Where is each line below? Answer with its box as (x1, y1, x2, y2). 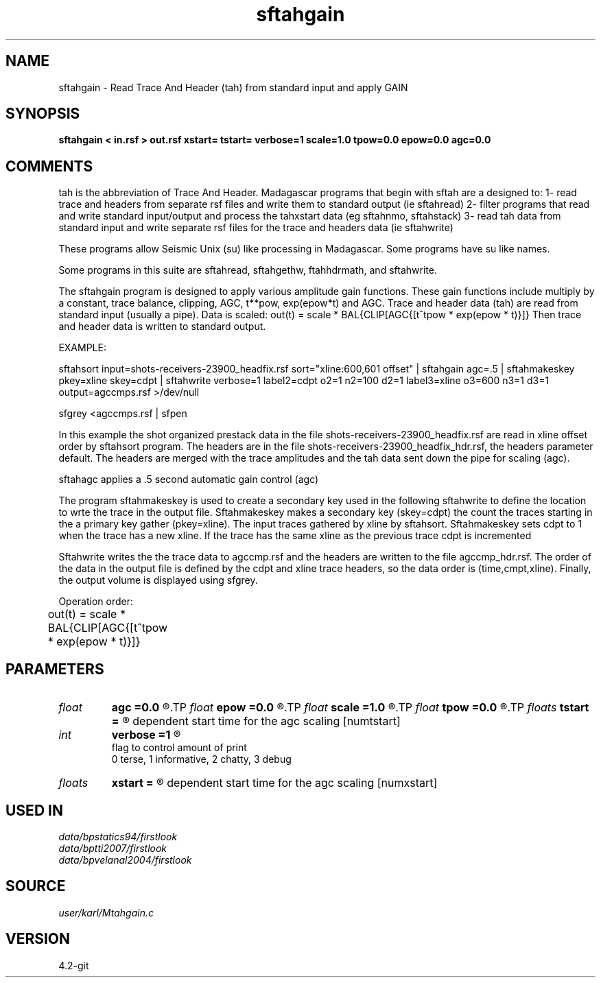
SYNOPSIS (5, 105, 80, 123)
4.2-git (58, 959, 89, 971)
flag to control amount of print (111, 742, 247, 754)
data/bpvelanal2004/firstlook (58, 853, 192, 866)
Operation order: (58, 595, 134, 608)
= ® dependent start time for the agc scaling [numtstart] (111, 714, 401, 729)
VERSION (5, 930, 71, 948)
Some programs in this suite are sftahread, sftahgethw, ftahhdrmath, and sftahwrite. (58, 264, 437, 276)
